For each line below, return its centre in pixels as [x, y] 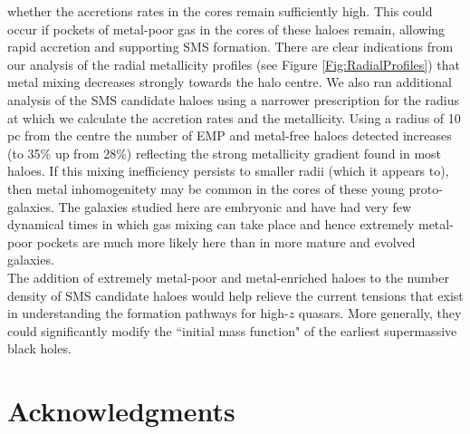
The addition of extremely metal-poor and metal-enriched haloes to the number [228, 277]
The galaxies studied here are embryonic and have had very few [235, 206]
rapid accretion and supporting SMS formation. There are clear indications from [230, 47]
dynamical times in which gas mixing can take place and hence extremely [211, 224]
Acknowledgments [121, 411]
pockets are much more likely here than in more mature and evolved [226, 241]
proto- [426, 188]
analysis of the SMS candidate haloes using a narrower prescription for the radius [233, 99]
